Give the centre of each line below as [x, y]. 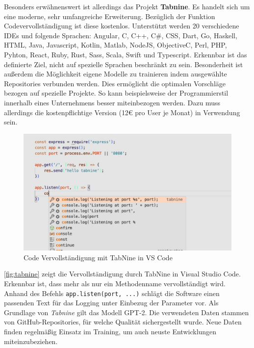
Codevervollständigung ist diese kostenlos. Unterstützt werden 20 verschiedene [122, 26]
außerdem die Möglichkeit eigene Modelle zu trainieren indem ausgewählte [115, 74]
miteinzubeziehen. [31, 341]
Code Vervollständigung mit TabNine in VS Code [98, 257]
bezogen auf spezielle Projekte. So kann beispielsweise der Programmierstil [116, 93]
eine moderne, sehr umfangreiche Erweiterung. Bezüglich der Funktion [110, 16]
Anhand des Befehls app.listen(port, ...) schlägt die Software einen [112, 293]
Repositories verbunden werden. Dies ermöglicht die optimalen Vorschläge [115, 83]
